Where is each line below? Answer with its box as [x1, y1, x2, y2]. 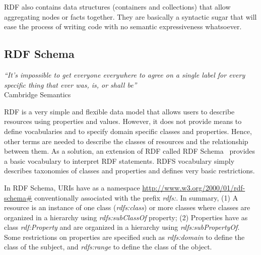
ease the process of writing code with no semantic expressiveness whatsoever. [4, 21, 242, 32]
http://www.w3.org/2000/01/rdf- [142, 182, 245, 193]
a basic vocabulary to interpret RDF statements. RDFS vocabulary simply [4, 155, 235, 166]
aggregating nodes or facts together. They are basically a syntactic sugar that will [4, 11, 257, 22]
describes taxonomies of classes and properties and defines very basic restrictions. [4, 165, 255, 176]
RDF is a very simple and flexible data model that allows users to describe [4, 106, 235, 116]
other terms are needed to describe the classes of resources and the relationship [4, 136, 248, 146]
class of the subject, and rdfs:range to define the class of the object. [4, 241, 212, 252]
